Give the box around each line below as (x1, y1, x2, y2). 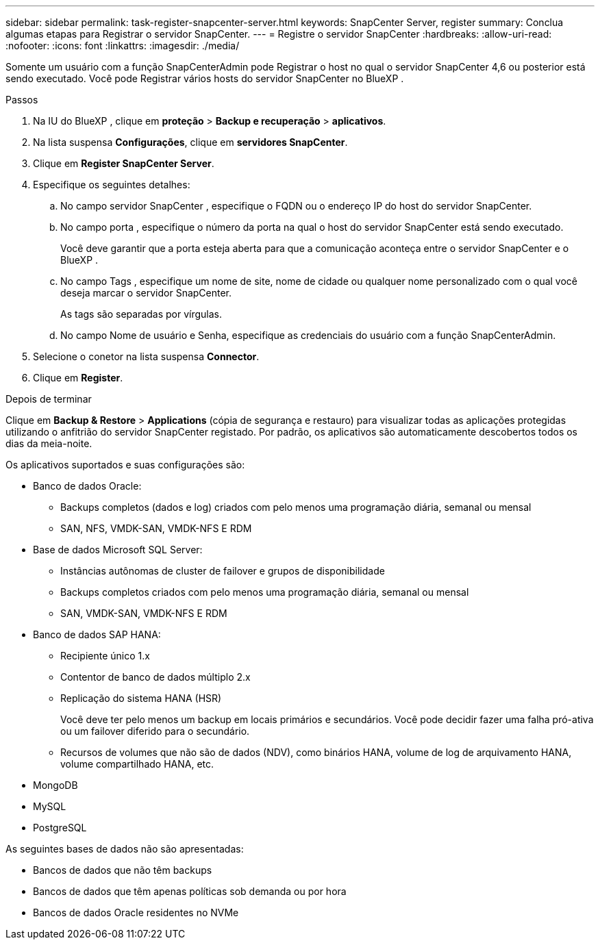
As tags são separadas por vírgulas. (60, 308, 223, 320)
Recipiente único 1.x (60, 650, 150, 661)
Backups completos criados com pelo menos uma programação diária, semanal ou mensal (60, 586, 469, 598)
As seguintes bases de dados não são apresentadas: (5, 843, 244, 855)
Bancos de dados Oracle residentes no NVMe (33, 907, 239, 918)
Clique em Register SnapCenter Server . (33, 157, 214, 169)
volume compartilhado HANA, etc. (60, 758, 214, 770)
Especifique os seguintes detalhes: (33, 179, 190, 190)
